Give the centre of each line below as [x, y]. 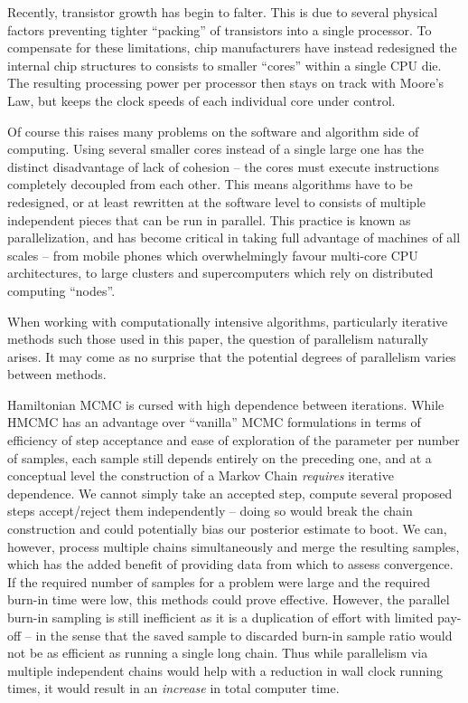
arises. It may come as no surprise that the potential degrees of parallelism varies [232, 356]
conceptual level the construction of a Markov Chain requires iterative [201, 475]
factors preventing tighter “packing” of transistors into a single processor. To [220, 29]
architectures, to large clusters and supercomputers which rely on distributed [220, 273]
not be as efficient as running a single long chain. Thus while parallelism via [218, 653]
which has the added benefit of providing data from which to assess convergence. [230, 564]
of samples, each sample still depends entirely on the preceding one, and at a [220, 457]
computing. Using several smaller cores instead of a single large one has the [216, 149]
